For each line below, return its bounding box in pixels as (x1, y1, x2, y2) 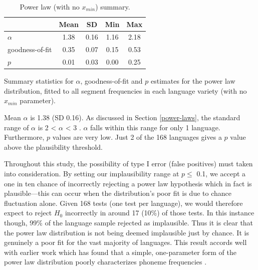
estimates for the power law (150, 76, 235, 86)
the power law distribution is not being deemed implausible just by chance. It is (4, 227, 249, 237)
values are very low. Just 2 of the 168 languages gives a (52, 132, 222, 142)
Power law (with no (20, 2, 80, 12)
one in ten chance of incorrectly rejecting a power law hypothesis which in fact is (4, 178, 252, 188)
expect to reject (4, 207, 52, 218)
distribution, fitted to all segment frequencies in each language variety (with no (4, 85, 247, 96)
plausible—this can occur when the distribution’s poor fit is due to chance (4, 188, 231, 198)
